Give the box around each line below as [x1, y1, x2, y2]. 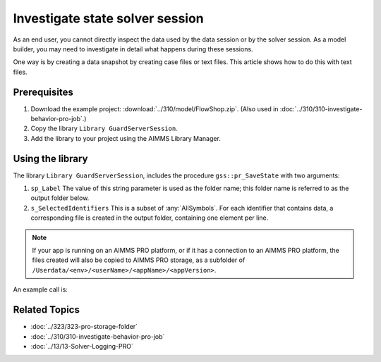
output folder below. [30, 194, 90, 202]
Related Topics [13, 304, 80, 316]
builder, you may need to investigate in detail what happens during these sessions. [13, 44, 253, 53]
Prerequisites [13, 86, 73, 98]
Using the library [13, 152, 88, 165]
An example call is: [13, 285, 68, 294]
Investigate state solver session [13, 11, 204, 26]
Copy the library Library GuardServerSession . [30, 124, 178, 133]
